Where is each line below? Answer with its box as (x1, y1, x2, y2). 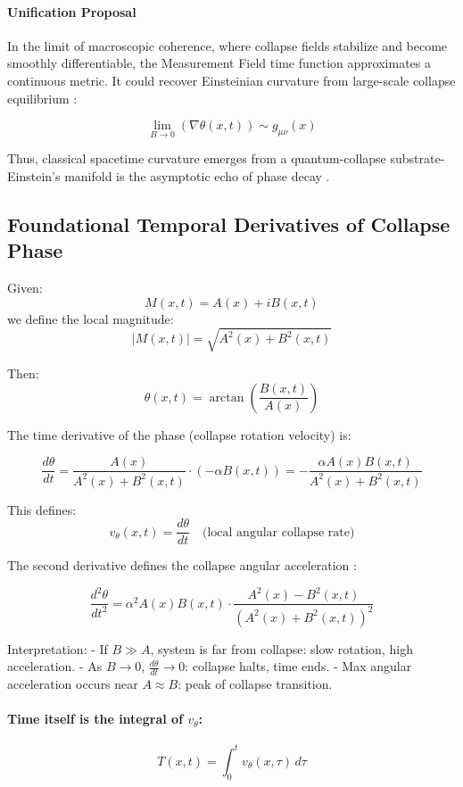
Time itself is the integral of (7, 709, 184, 728)
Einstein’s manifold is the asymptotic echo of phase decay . (7, 166, 330, 185)
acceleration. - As (7, 657, 103, 675)
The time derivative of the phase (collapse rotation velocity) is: (7, 425, 351, 443)
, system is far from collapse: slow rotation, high (150, 639, 413, 658)
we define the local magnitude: (7, 309, 174, 327)
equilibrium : (7, 88, 78, 107)
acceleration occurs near (7, 675, 138, 693)
